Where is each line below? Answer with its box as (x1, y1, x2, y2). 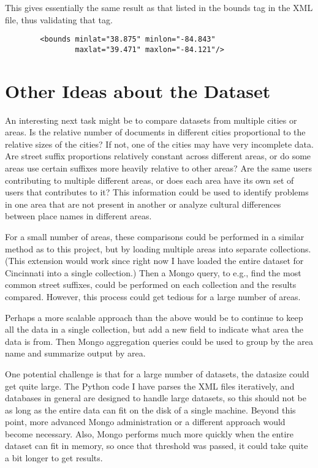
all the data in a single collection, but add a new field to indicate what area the (5, 323, 304, 336)
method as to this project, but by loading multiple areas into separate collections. (5, 242, 311, 255)
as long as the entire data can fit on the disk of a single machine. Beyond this (5, 403, 296, 416)
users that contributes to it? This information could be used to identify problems (5, 186, 309, 198)
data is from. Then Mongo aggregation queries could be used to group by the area (5, 334, 313, 347)
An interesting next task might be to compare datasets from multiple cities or (5, 113, 297, 126)
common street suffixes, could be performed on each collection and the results (5, 278, 297, 291)
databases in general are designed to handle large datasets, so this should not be (5, 391, 306, 404)
